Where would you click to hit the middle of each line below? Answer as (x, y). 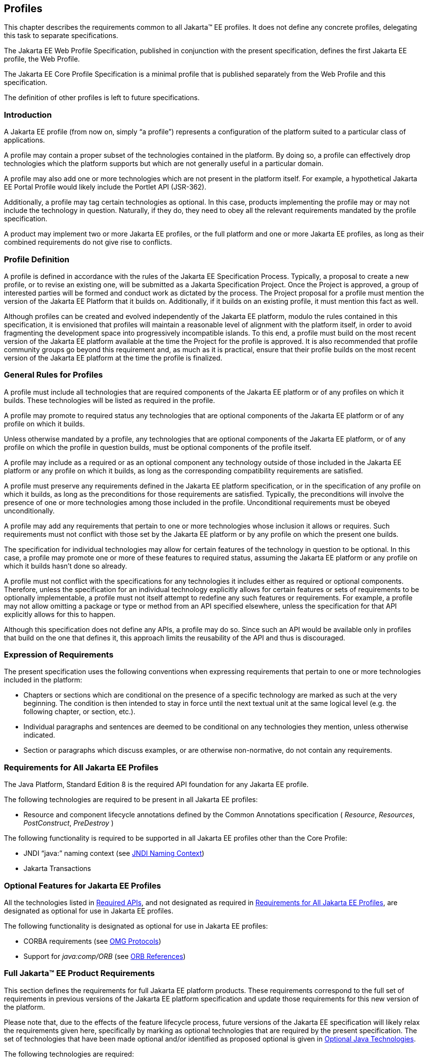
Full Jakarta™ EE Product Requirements (79, 973)
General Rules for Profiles (53, 375)
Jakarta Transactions (57, 869)
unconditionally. (29, 510)
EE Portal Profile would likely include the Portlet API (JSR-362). (105, 187)
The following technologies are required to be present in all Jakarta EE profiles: (131, 800)
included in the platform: (43, 680)
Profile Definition (37, 259)
